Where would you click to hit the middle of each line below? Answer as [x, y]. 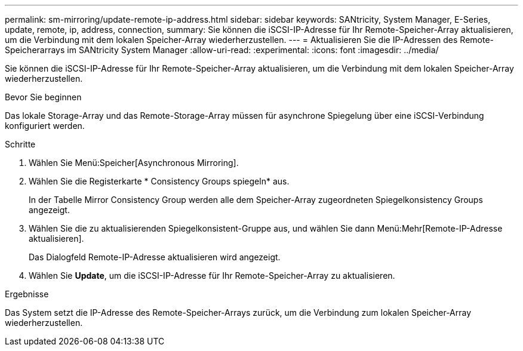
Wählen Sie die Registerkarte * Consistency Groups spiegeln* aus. [159, 181]
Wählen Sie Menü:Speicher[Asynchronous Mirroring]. [134, 163]
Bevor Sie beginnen [43, 97]
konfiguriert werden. [45, 126]
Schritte [20, 144]
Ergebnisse [27, 294]
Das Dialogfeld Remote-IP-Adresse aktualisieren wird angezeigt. [155, 257]
